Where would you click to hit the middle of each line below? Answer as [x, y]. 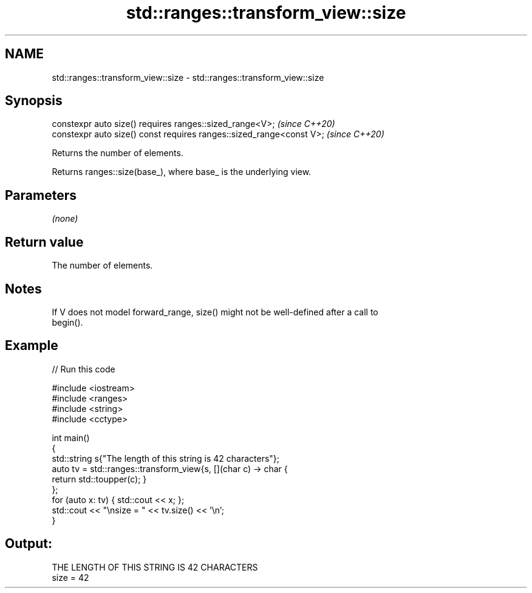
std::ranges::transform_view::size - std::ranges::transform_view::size [188, 77]
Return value [44, 242]
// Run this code [84, 369]
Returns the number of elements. [118, 153]
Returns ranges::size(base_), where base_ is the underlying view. [182, 172]
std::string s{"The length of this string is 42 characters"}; [166, 458]
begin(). [67, 322]
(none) [65, 219]
